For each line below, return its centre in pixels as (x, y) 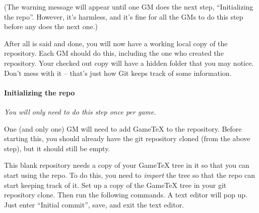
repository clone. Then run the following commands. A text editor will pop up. (126, 195)
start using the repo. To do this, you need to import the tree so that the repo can (130, 175)
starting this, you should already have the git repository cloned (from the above (127, 138)
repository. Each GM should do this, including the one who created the (114, 53)
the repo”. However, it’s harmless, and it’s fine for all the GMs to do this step (124, 16)
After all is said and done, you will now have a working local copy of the (116, 43)
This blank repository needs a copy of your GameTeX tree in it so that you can (127, 165)
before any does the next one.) (51, 26)
